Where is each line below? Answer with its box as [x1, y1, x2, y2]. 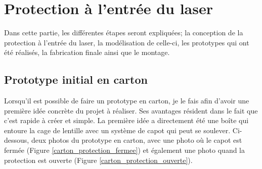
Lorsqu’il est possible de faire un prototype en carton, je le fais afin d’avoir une [4, 95, 249, 106]
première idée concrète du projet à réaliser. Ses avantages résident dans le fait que [4, 105, 258, 116]
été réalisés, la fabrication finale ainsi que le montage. [4, 47, 170, 58]
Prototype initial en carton [4, 72, 148, 87]
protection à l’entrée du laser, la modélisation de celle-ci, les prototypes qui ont [4, 37, 249, 47]
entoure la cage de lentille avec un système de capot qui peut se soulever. [4, 125, 231, 135]
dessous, [4, 135, 29, 145]
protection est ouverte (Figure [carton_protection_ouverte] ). [4, 154, 193, 165]
